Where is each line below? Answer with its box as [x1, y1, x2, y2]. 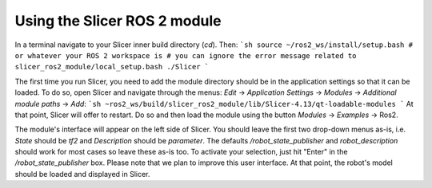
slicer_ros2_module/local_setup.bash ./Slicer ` [14, 62, 210, 72]
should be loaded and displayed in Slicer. [14, 169, 150, 178]
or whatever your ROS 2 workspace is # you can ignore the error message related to [14, 51, 357, 60]
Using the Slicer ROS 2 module [14, 12, 222, 29]
